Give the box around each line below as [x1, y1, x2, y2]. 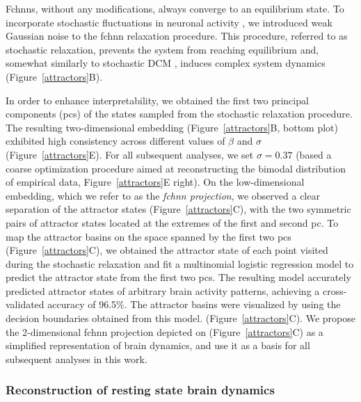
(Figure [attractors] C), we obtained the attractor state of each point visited [6, 243, 328, 257]
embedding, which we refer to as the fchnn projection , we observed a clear [6, 188, 320, 202]
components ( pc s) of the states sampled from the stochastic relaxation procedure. [6, 106, 353, 121]
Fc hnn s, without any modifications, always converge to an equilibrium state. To [6, 1, 344, 15]
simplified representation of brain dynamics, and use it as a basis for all [6, 338, 310, 353]
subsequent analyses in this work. [6, 351, 147, 366]
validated [6, 297, 45, 312]
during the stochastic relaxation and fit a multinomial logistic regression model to [6, 256, 354, 271]
